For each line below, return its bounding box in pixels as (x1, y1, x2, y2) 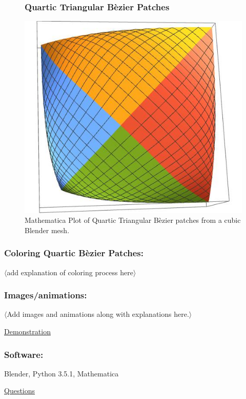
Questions (4, 385, 35, 396)
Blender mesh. (25, 224, 70, 235)
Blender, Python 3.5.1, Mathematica (4, 368, 119, 378)
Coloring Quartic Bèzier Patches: (4, 246, 143, 259)
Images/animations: (4, 289, 87, 301)
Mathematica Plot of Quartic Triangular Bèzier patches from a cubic (25, 215, 241, 225)
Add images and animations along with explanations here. (7, 309, 189, 319)
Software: (4, 348, 44, 360)
